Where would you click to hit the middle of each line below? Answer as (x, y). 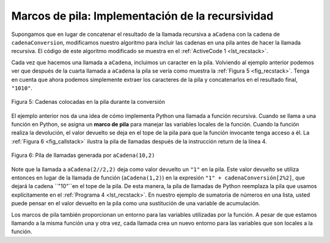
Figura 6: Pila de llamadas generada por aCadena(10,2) (83, 155)
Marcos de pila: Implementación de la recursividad (142, 16)
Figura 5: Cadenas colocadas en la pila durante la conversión (88, 102)
